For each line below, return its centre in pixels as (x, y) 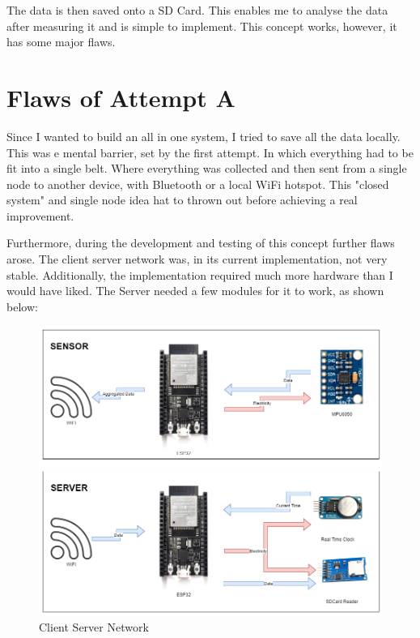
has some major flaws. (61, 42)
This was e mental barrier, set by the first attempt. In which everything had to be (210, 152)
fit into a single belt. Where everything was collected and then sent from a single (207, 168)
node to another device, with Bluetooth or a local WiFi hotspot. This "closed (198, 184)
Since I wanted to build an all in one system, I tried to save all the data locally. (204, 136)
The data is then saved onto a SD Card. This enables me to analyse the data (197, 10)
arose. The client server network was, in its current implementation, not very (197, 259)
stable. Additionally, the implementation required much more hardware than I (200, 274)
